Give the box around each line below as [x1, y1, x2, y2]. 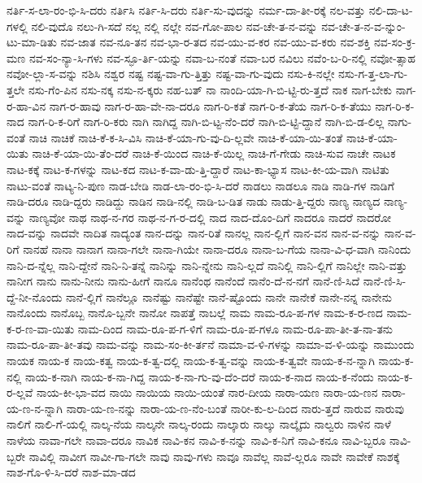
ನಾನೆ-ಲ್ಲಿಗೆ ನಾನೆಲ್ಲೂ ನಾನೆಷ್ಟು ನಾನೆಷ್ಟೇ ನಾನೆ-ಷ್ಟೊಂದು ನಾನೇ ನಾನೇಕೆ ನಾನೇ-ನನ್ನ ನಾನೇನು [66, 288, 392, 305]
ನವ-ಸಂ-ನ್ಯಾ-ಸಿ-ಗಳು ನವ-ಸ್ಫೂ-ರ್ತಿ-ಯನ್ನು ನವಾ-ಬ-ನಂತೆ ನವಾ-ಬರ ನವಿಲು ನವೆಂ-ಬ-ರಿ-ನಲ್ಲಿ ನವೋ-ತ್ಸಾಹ [28, 49, 416, 66]
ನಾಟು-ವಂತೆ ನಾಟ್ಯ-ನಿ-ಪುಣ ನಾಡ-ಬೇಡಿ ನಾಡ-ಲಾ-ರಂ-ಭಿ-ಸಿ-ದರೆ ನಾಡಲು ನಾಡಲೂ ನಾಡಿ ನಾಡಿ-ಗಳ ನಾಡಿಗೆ [7, 176, 394, 194]
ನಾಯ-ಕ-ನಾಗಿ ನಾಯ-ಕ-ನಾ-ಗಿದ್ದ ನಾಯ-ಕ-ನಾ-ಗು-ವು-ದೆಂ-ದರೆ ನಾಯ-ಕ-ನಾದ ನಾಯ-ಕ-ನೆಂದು [25, 368, 374, 385]
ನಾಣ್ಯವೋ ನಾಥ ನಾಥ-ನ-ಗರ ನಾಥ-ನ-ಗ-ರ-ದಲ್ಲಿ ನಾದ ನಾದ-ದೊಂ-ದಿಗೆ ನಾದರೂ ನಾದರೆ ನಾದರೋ [28, 208, 392, 225]
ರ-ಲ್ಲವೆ [7, 384, 33, 401]
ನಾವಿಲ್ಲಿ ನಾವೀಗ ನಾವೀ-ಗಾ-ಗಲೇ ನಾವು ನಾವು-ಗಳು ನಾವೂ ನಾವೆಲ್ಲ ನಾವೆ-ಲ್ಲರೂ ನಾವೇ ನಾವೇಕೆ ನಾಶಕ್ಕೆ [28, 447, 400, 464]
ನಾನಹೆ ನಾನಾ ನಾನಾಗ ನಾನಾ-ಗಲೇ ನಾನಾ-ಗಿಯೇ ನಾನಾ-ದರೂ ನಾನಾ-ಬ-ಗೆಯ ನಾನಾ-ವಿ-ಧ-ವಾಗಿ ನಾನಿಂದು [23, 240, 411, 257]
